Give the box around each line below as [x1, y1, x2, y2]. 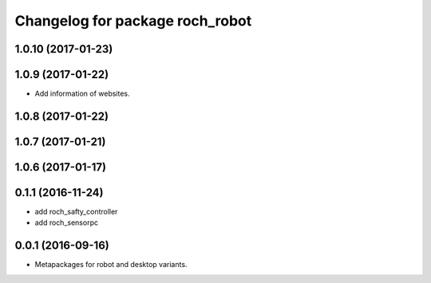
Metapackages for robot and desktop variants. [34, 260, 188, 269]
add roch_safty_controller [34, 207, 118, 217]
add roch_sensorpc [34, 218, 99, 227]
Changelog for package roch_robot [14, 12, 252, 29]
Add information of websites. [34, 88, 131, 99]
